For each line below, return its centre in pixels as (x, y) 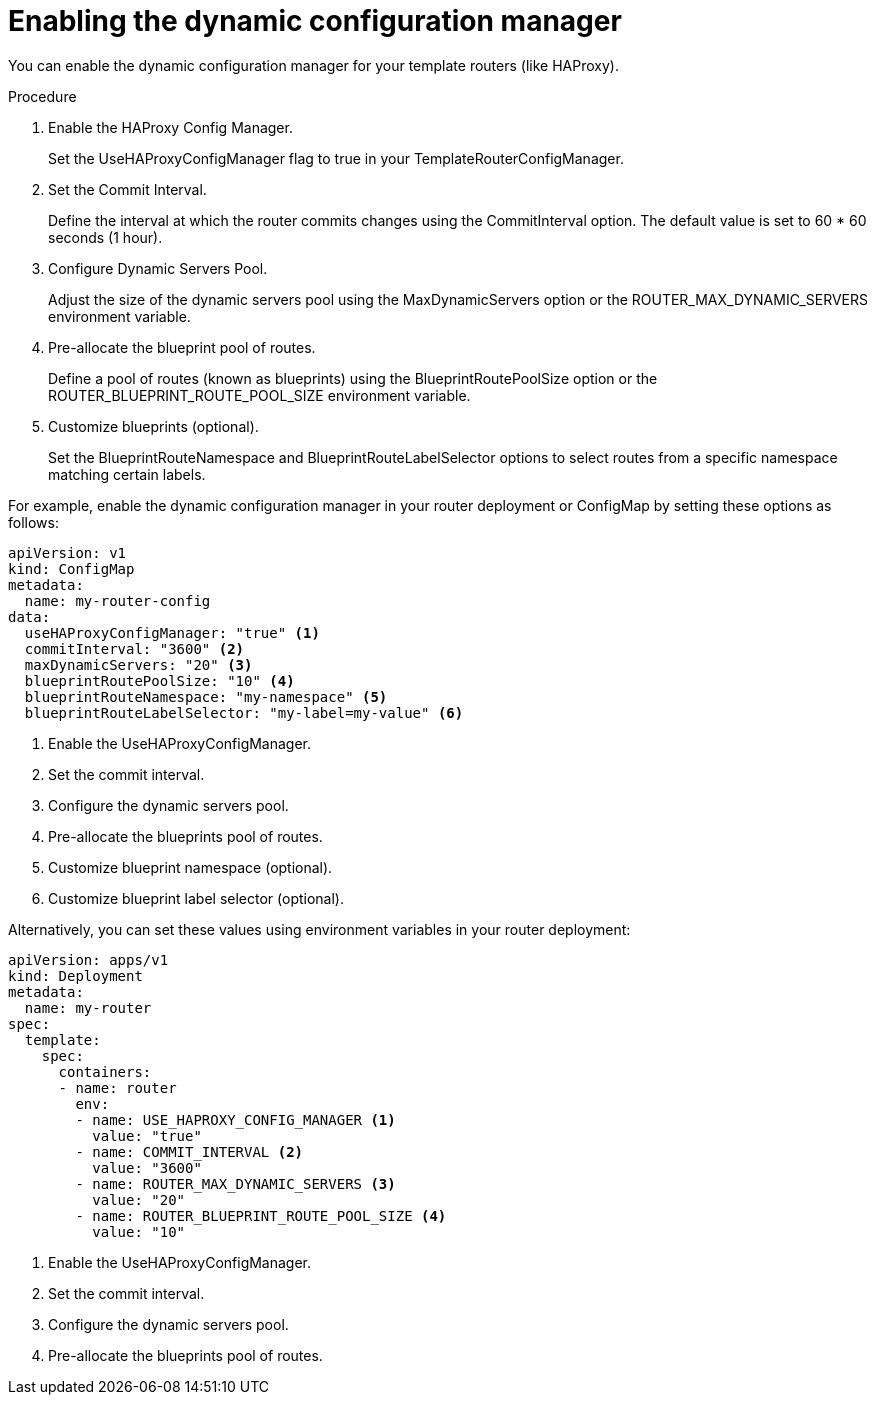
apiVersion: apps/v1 (88, 959)
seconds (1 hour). (105, 237)
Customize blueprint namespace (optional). (190, 867)
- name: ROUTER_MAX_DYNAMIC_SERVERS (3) (235, 1183)
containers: (105, 1071)
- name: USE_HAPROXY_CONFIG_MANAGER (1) (235, 1119)
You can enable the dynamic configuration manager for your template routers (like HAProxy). (313, 65)
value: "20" (139, 1199)
